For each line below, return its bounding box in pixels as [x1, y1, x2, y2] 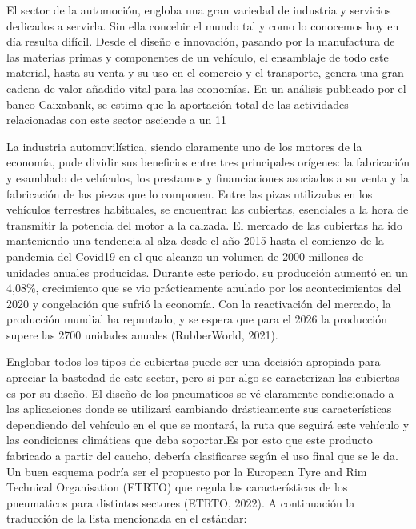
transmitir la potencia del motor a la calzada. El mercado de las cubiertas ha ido [6, 216, 402, 233]
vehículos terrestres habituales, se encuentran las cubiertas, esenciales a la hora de [6, 201, 409, 218]
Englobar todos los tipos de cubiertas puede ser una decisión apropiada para [6, 353, 381, 370]
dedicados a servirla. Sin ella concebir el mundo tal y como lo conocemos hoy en [6, 17, 399, 34]
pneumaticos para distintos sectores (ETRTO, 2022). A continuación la [6, 494, 355, 511]
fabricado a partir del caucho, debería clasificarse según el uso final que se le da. [6, 447, 398, 464]
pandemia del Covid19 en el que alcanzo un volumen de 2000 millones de [6, 247, 364, 264]
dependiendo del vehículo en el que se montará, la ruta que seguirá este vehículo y [6, 415, 410, 432]
